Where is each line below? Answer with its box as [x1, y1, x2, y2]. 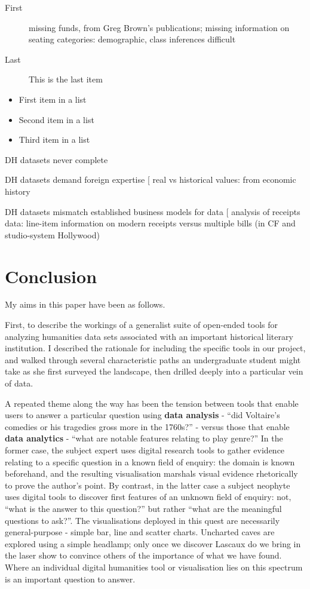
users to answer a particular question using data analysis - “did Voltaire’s [5, 409, 280, 421]
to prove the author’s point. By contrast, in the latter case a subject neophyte [5, 478, 290, 491]
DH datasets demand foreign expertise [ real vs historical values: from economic [5, 173, 296, 186]
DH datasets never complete [5, 153, 108, 165]
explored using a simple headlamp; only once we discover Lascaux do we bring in [5, 537, 301, 550]
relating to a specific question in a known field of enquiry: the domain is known [5, 455, 295, 468]
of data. [5, 377, 33, 389]
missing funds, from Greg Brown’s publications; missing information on [29, 21, 290, 33]
